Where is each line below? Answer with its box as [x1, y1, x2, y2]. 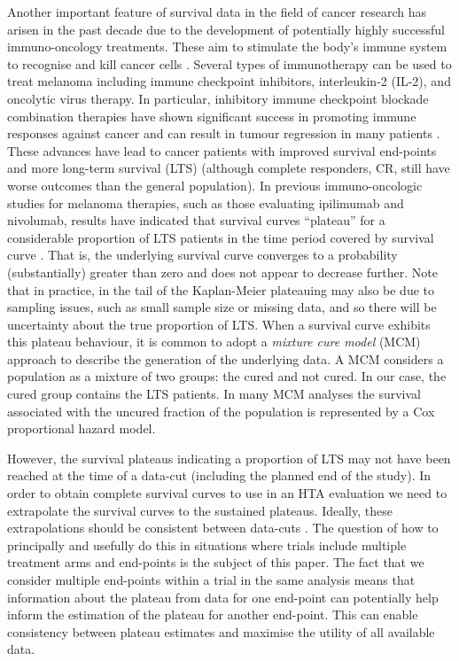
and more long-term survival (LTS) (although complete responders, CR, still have [7, 159, 450, 177]
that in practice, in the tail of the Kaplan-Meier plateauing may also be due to [7, 280, 435, 299]
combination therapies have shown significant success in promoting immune [7, 106, 416, 125]
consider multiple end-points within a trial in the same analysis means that [7, 571, 416, 588]
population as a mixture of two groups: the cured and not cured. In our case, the [7, 367, 447, 385]
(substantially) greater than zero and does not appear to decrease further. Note [7, 262, 438, 281]
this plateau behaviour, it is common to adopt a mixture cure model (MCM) [7, 332, 421, 351]
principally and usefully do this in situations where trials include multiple [7, 535, 407, 554]
